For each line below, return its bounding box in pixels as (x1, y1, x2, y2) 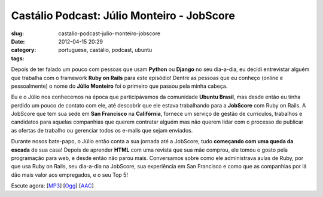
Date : (11, 38, 25, 45)
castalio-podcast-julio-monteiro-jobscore (58, 30, 161, 37)
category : (11, 47, 36, 54)
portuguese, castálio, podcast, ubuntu (58, 47, 153, 54)
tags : (11, 54, 25, 62)
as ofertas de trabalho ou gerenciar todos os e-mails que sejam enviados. (11, 127, 193, 134)
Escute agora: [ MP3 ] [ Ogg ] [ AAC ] (11, 182, 94, 189)
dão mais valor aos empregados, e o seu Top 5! (11, 171, 129, 178)
